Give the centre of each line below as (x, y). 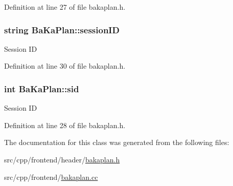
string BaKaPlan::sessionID (62, 29)
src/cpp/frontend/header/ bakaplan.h (62, 159)
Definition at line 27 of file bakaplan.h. (65, 7)
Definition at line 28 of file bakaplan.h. (65, 125)
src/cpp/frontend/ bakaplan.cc (51, 177)
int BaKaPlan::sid (42, 88)
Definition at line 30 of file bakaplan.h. (65, 66)
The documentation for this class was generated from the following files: (117, 142)
